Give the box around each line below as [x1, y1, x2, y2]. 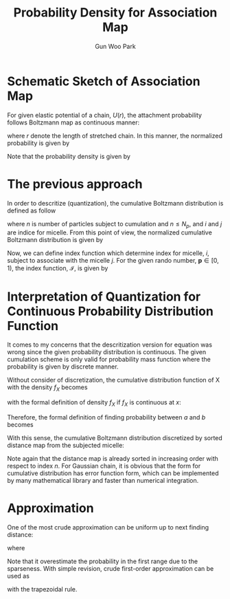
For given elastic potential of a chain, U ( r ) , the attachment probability [7, 111, 203, 119]
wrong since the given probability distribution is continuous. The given [7, 348, 207, 356]
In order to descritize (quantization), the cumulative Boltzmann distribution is [7, 199, 224, 207]
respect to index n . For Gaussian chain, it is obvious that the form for [7, 461, 201, 470]
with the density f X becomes [7, 383, 88, 393]
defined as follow [7, 206, 56, 215]
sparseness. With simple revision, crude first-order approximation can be [7, 564, 214, 572]
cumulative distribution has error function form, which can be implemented [7, 469, 219, 477]
